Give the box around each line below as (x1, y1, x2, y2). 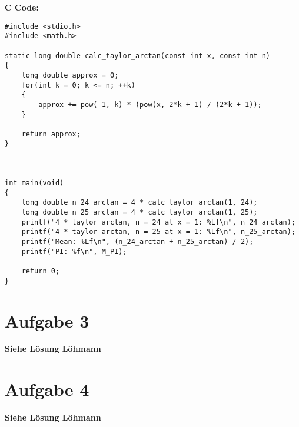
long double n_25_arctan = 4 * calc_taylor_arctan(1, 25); (21, 208, 258, 217)
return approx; (21, 129, 81, 138)
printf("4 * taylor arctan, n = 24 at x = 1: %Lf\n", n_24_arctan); (21, 218, 295, 226)
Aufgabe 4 (5, 377, 89, 401)
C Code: (5, 1, 39, 13)
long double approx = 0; (21, 71, 119, 79)
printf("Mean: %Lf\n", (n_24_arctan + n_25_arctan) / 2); (21, 238, 254, 246)
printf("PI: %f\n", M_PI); (21, 247, 127, 256)
